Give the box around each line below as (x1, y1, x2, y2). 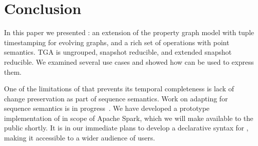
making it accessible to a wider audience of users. (4, 132, 155, 143)
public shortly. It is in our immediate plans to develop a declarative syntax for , (4, 122, 248, 133)
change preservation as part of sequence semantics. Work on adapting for (4, 93, 228, 103)
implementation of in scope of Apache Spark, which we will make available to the (4, 112, 253, 123)
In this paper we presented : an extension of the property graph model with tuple (4, 27, 254, 38)
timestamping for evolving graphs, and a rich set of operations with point (4, 37, 229, 47)
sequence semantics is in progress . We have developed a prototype (4, 103, 210, 113)
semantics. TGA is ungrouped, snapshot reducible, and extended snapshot (4, 47, 232, 57)
